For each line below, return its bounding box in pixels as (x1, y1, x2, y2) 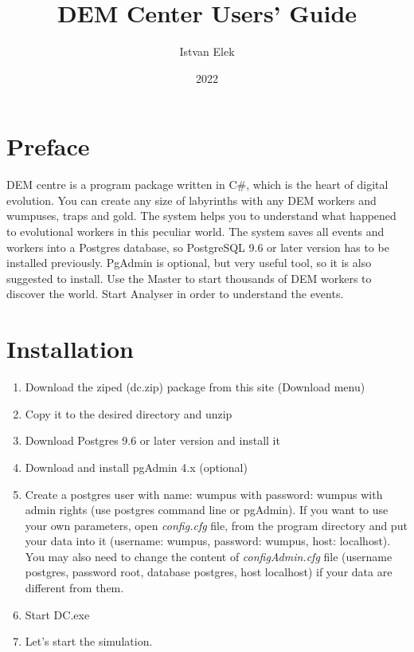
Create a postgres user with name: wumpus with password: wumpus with (25, 485, 383, 502)
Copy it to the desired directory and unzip (25, 405, 232, 422)
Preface (6, 130, 90, 163)
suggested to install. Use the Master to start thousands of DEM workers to (6, 269, 372, 286)
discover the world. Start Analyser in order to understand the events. (6, 285, 344, 302)
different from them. (25, 579, 124, 596)
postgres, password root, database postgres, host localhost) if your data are (25, 564, 393, 580)
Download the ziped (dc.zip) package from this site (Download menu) (25, 379, 365, 395)
